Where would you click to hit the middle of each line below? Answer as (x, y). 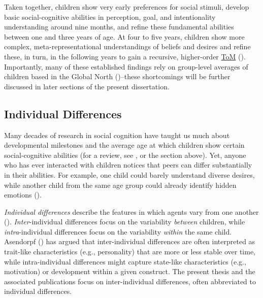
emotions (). (23, 195)
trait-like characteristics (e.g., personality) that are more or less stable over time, (130, 252)
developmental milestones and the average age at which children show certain (124, 145)
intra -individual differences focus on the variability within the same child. (118, 231)
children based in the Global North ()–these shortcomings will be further (117, 76)
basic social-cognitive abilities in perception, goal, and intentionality (110, 16)
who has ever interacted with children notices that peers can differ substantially (128, 165)
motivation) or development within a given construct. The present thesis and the (130, 271)
